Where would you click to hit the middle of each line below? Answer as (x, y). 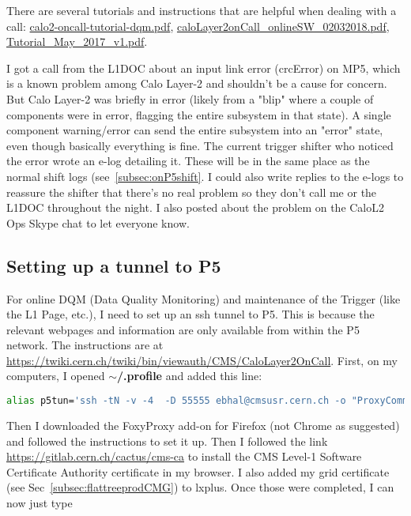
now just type (40, 502)
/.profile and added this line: (190, 376)
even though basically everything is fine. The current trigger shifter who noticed (200, 145)
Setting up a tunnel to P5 (114, 265)
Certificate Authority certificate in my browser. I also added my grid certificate (198, 471)
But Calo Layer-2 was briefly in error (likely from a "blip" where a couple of (190, 98)
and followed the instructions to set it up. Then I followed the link (167, 441)
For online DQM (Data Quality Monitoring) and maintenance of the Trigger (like (204, 298)
